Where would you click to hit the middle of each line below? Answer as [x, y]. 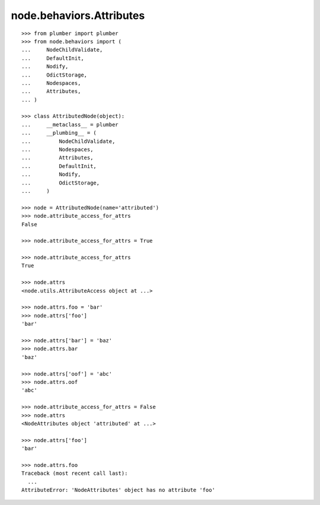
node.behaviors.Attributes [78, 15]
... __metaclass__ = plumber [70, 124]
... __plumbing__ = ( [59, 133]
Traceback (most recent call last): [75, 474]
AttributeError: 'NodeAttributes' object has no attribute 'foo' [119, 490]
